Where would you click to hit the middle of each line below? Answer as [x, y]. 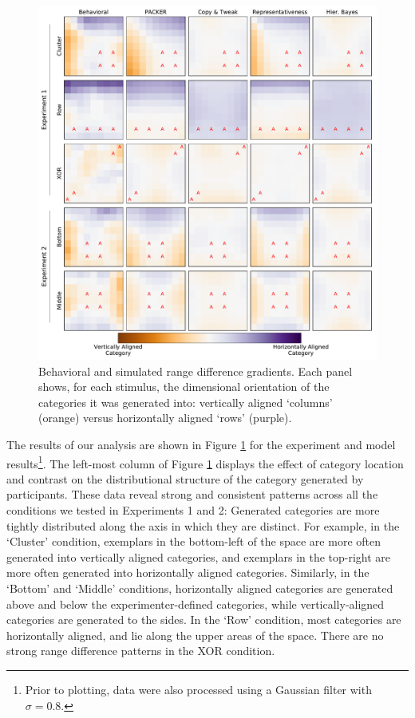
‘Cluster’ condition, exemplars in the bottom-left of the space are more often [194, 541]
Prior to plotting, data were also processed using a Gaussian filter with [198, 689]
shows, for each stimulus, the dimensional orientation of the [184, 387]
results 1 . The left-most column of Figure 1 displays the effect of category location [205, 462]
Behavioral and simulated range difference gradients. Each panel [196, 371]
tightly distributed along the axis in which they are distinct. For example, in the [203, 525]
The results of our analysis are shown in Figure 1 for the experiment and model [201, 444]
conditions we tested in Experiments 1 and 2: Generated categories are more [193, 510]
